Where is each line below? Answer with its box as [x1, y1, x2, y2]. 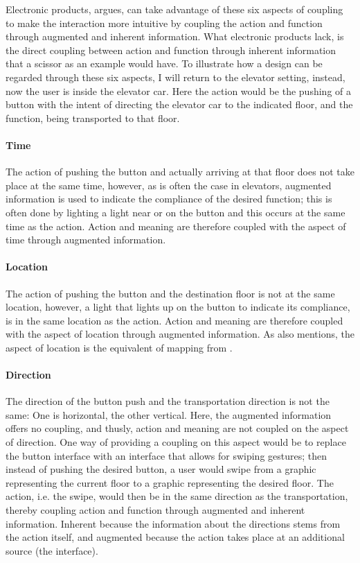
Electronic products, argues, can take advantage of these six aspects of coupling [6, 2, 343, 16]
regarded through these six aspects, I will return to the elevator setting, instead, [6, 69, 345, 84]
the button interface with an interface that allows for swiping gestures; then [6, 448, 327, 462]
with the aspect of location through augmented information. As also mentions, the [6, 327, 355, 341]
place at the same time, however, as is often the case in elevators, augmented [6, 177, 332, 192]
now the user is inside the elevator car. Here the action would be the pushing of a [6, 83, 351, 98]
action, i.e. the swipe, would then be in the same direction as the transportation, [6, 489, 348, 503]
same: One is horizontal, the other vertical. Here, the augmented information [6, 407, 332, 422]
